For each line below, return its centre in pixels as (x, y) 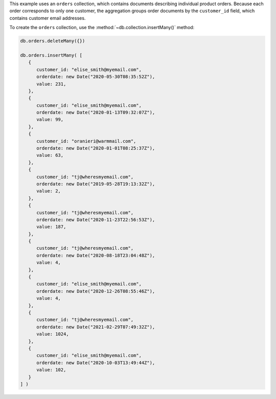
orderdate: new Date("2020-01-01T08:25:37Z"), (96, 148)
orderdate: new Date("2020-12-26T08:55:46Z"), (96, 291)
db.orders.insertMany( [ (51, 55)
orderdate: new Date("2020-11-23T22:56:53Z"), (96, 219)
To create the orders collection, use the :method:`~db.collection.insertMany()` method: (102, 28)
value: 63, (50, 155)
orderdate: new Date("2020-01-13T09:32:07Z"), (96, 113)
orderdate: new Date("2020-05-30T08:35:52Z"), (96, 77)
